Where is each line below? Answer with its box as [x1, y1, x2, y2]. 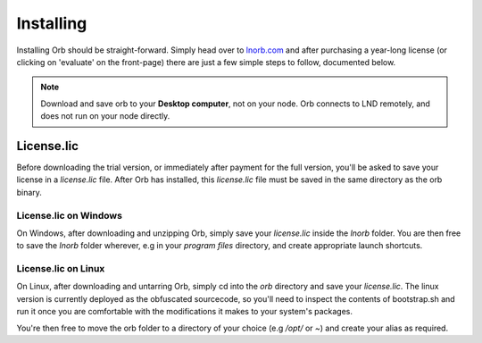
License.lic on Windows [16, 209, 122, 222]
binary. [16, 187, 42, 197]
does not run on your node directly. [40, 111, 170, 121]
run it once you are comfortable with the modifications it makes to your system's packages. [16, 306, 353, 317]
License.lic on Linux [16, 263, 105, 275]
